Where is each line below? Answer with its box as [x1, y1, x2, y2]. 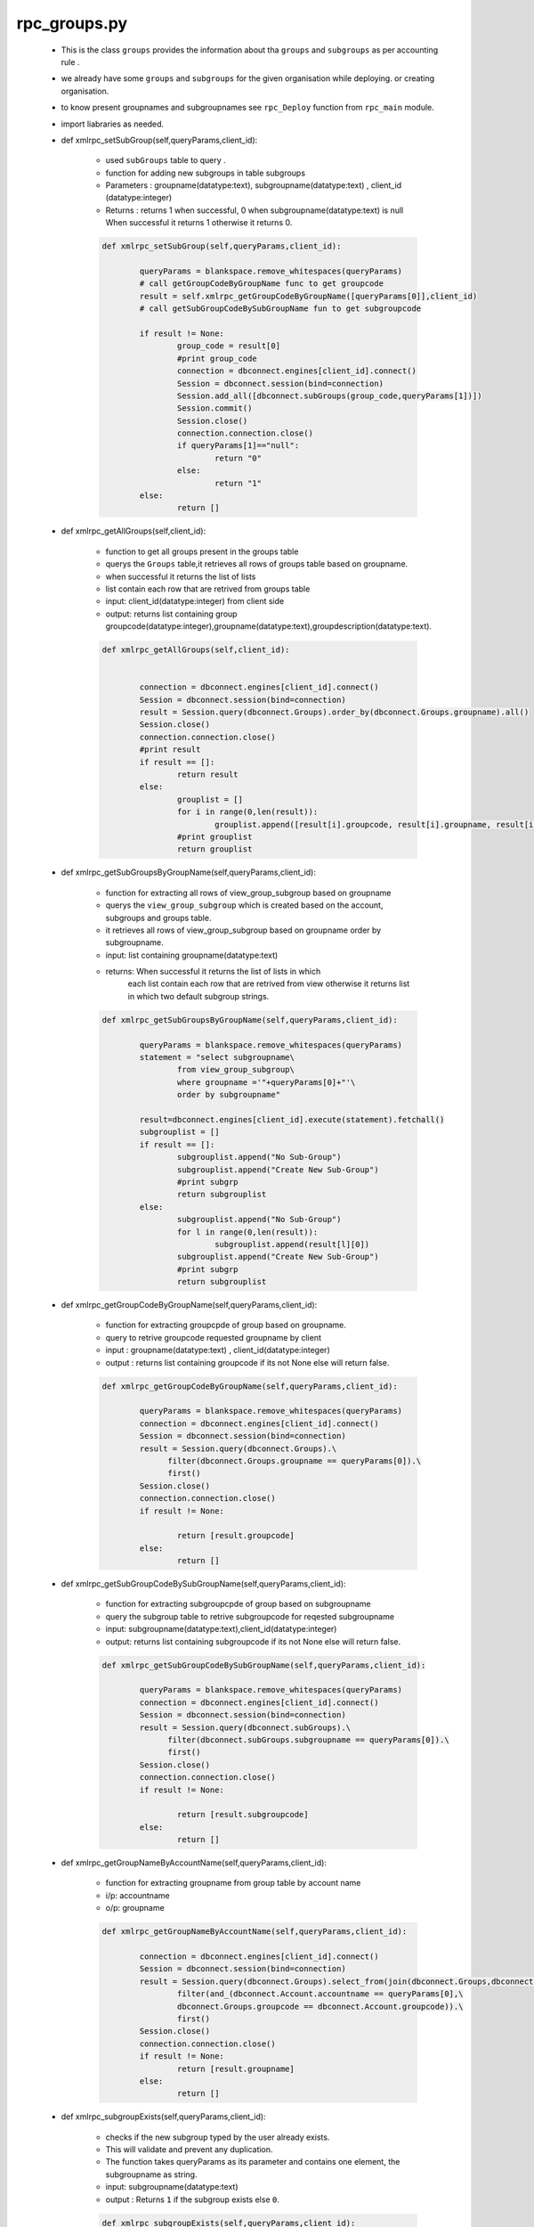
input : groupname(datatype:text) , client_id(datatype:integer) [105, 1345, 330, 1356]
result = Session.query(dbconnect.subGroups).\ [139, 1722, 352, 1733]
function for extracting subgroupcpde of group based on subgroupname [105, 1599, 371, 1610]
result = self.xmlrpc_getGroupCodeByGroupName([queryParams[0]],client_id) [139, 290, 478, 301]
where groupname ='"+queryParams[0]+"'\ [176, 1077, 356, 1087]
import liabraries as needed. [61, 118, 165, 129]
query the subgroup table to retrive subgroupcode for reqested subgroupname [105, 1611, 395, 1621]
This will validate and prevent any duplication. [105, 2144, 273, 2155]
